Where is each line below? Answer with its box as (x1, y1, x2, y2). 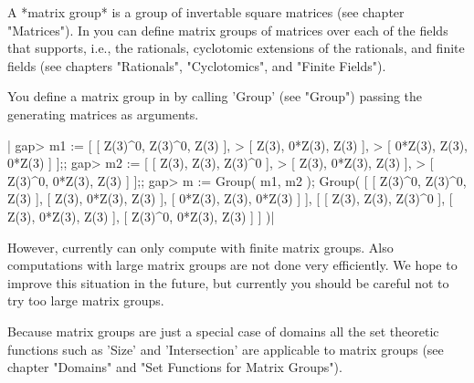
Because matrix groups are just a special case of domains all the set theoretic (7, 321, 439, 340)
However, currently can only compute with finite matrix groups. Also (7, 237, 394, 256)
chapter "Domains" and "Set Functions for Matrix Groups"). (7, 357, 342, 377)
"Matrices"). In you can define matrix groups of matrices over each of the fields (7, 20, 448, 39)
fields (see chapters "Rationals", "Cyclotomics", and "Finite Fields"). (7, 56, 386, 75)
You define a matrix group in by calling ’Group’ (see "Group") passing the (7, 87, 423, 106)
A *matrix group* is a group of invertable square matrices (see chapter (7, 3, 405, 21)
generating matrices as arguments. (7, 104, 199, 123)
